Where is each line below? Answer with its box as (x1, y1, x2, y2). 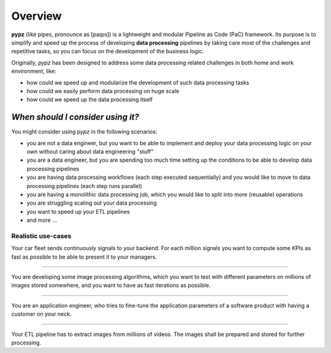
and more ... (26, 216, 58, 224)
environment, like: (11, 67, 56, 75)
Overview (11, 9, 62, 23)
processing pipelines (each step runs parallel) (26, 182, 142, 189)
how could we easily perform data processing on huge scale (26, 87, 180, 94)
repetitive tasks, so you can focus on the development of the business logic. (11, 48, 204, 55)
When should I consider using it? (11, 112, 139, 123)
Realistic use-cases (11, 232, 72, 240)
